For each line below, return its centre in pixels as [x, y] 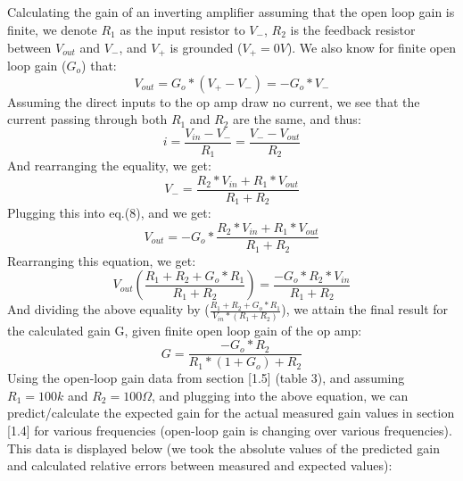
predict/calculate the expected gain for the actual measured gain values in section [231, 413]
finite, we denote [52, 29]
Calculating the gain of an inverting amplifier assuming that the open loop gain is [231, 12]
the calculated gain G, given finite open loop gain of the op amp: [185, 330]
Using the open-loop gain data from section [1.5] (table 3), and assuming [206, 378]
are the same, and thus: [297, 119]
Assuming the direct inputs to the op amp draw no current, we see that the [214, 101]
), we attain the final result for [365, 309]
